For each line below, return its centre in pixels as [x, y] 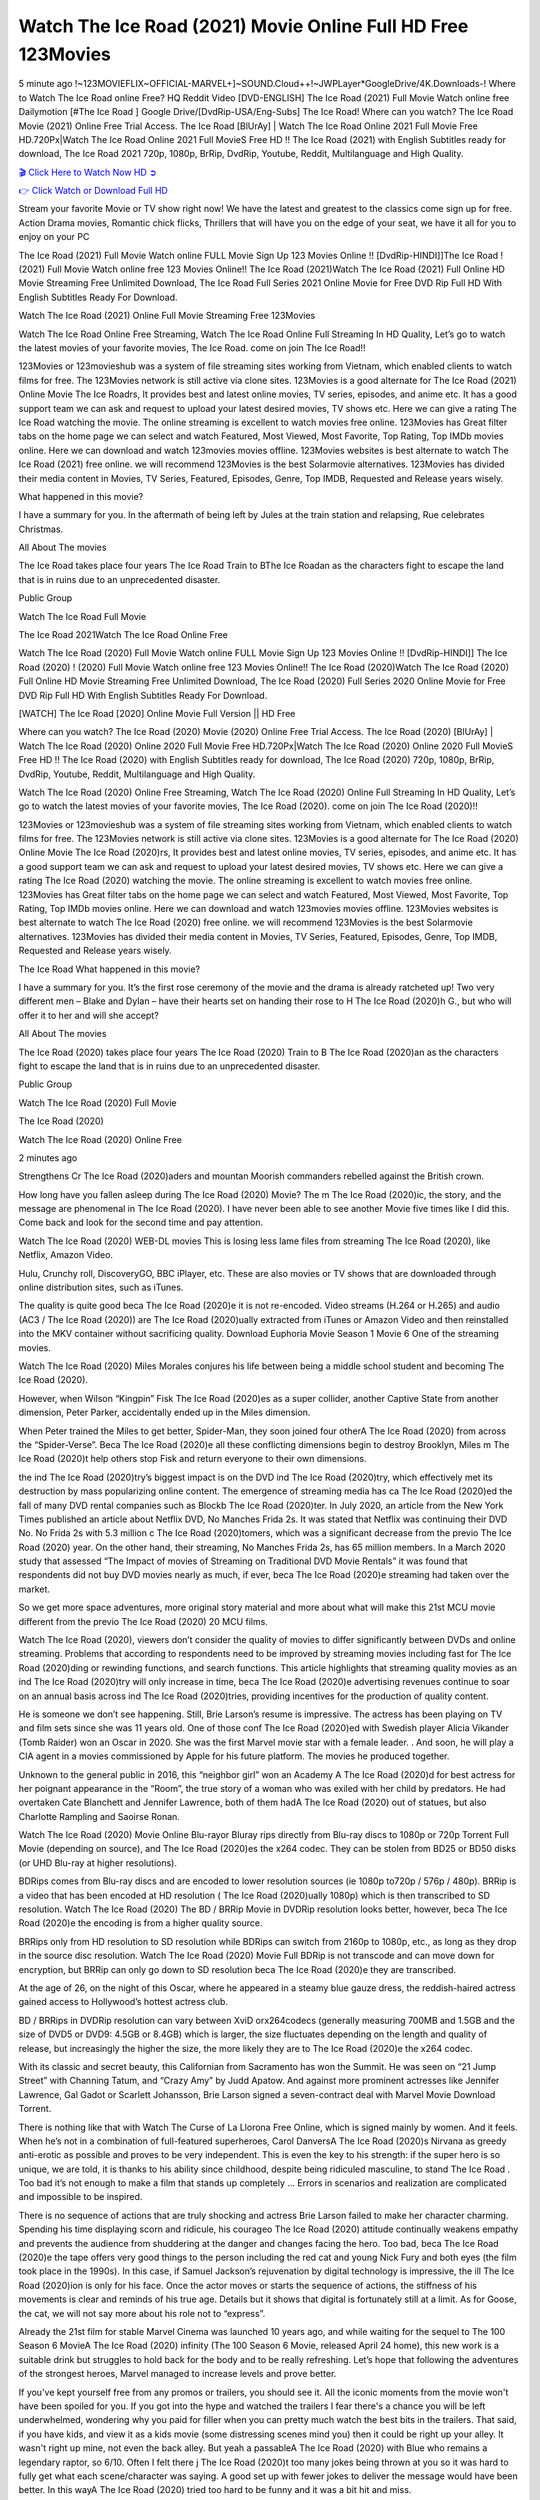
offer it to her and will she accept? [88, 1015]
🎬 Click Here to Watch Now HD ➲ [87, 172]
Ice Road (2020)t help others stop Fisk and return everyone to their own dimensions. [192, 1459]
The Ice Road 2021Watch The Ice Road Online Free [123, 635]
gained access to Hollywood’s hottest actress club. [123, 2002]
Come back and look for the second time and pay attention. [141, 1222]
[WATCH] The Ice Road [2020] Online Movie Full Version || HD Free [157, 713]
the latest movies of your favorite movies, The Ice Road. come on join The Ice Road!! [192, 347]
